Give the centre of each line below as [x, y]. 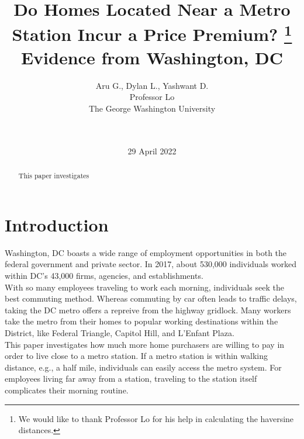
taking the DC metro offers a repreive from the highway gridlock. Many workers [148, 310]
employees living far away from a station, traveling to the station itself [131, 378]
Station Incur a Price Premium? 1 [152, 33]
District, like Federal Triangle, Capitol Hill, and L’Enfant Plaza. [120, 332]
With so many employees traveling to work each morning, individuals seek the [144, 287]
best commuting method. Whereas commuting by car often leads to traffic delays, [151, 298]
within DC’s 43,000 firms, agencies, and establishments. [104, 275]
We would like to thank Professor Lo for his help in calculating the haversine [156, 418]
